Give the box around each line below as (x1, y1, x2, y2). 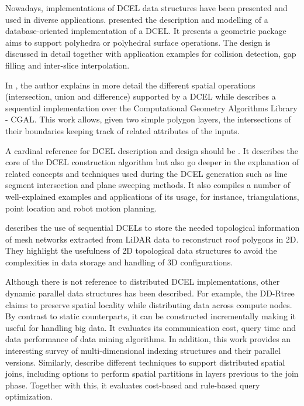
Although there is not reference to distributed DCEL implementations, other (5, 275, 280, 288)
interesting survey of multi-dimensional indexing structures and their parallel (5, 344, 281, 357)
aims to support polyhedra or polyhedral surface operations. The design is (5, 36, 271, 48)
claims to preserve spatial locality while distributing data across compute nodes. (5, 298, 292, 311)
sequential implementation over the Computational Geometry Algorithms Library (5, 101, 298, 114)
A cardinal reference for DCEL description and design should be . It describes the (5, 144, 298, 156)
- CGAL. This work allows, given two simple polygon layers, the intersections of (5, 113, 291, 125)
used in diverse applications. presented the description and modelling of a (5, 13, 268, 25)
